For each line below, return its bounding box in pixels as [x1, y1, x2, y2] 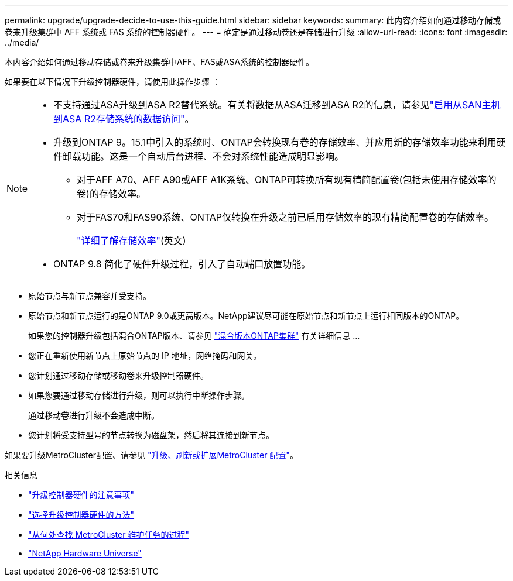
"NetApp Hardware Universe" [28, 548, 142, 558]
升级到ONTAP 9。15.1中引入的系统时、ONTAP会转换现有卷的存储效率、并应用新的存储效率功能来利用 [53, 136, 497, 148]
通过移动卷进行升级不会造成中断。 [28, 410, 159, 420]
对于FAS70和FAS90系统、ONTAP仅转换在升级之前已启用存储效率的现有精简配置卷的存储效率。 [77, 211, 494, 223]
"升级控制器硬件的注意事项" [28, 490, 135, 500]
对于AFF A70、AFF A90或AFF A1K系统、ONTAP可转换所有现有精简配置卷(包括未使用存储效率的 [77, 174, 497, 185]
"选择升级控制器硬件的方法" [28, 510, 135, 520]
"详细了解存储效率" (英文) [77, 235, 186, 246]
